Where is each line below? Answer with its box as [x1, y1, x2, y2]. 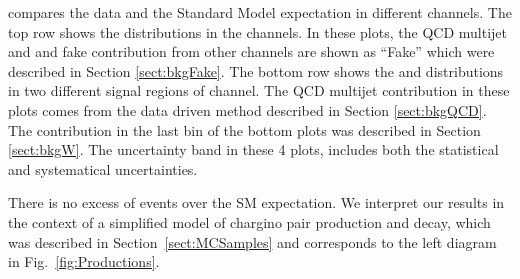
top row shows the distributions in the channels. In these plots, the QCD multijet [8, 21, 507, 42]
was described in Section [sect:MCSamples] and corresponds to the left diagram [8, 231, 497, 252]
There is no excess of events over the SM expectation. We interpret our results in [8, 192, 505, 213]
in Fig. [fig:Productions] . [8, 251, 160, 272]
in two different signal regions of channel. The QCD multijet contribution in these [8, 80, 510, 101]
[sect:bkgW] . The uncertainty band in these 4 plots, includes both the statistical [8, 139, 499, 160]
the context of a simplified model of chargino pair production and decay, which [8, 211, 491, 232]
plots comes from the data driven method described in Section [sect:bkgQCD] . [8, 99, 487, 120]
